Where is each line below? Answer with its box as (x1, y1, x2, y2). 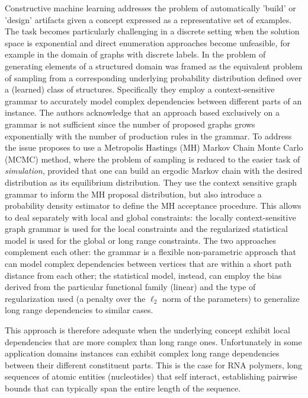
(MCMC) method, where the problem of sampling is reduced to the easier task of (5, 152, 300, 165)
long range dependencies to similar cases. (5, 304, 153, 316)
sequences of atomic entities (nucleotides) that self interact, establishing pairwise (5, 370, 297, 383)
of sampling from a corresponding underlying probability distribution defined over (5, 71, 302, 84)
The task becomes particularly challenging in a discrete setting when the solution (5, 25, 300, 37)
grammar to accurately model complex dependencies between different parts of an (5, 94, 302, 107)
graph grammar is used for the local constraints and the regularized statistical (5, 222, 288, 235)
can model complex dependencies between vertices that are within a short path (5, 257, 292, 270)
